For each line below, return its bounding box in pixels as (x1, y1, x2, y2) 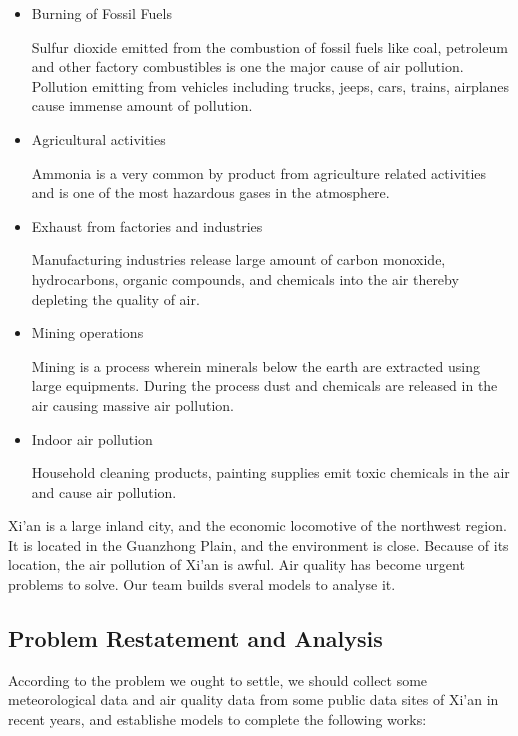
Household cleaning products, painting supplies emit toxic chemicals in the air (31, 462, 510, 483)
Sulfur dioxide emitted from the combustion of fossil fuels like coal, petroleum (31, 36, 508, 57)
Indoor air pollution (31, 428, 153, 449)
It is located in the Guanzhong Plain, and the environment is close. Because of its (8, 534, 509, 555)
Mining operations (31, 322, 144, 343)
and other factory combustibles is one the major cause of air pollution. (31, 56, 464, 77)
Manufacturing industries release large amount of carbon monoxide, (31, 249, 446, 270)
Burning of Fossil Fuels (31, 3, 172, 23)
